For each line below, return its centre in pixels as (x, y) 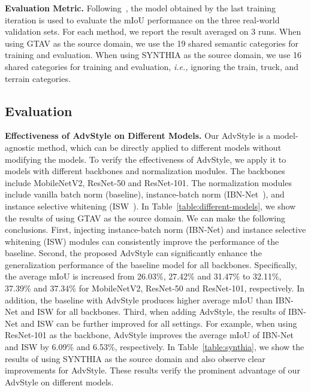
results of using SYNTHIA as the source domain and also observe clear (135, 358)
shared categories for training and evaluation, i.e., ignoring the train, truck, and (152, 66)
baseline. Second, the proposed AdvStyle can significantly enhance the (133, 253)
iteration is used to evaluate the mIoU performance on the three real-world (142, 19)
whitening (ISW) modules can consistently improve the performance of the (142, 241)
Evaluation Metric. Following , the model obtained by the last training (141, 8)
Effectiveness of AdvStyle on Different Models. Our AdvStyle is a (138, 136)
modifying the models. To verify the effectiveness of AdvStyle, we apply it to (146, 159)
